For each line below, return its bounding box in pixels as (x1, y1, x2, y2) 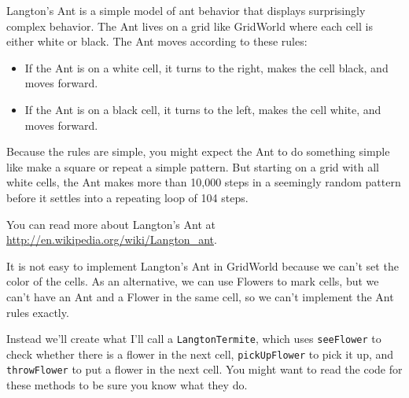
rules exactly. (6, 304, 69, 320)
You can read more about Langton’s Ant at (6, 216, 216, 232)
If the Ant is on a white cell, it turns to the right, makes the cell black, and (24, 59, 389, 76)
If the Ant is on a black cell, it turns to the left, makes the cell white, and (24, 101, 381, 117)
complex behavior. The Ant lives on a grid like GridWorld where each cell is (6, 17, 373, 34)
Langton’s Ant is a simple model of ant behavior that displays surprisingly (6, 2, 366, 18)
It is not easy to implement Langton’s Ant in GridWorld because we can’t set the (6, 257, 399, 274)
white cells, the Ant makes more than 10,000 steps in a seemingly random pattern (6, 174, 401, 190)
